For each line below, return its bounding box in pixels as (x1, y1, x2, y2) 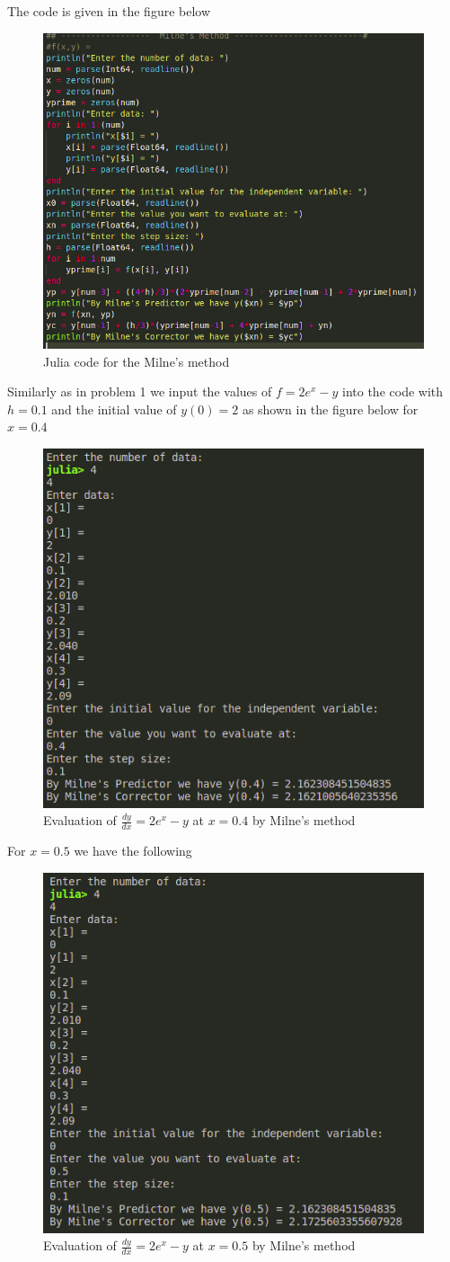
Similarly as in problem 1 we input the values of (7, 382, 272, 401)
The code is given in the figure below (7, 2, 211, 20)
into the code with (342, 382, 444, 401)
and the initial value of (51, 399, 177, 418)
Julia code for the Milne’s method (43, 351, 230, 370)
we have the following (74, 841, 192, 860)
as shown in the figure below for (242, 399, 419, 418)
